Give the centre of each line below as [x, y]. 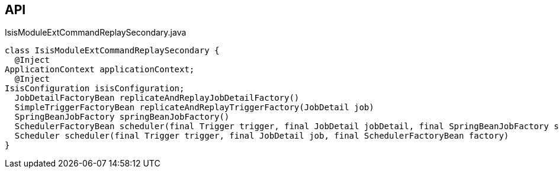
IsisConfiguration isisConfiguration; [95, 89]
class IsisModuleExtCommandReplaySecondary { [112, 51]
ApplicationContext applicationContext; [100, 70]
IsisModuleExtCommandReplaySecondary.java [96, 33]
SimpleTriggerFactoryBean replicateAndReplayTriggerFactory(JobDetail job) [194, 108]
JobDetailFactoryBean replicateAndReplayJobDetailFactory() [157, 98]
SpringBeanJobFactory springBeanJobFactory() [122, 117]
